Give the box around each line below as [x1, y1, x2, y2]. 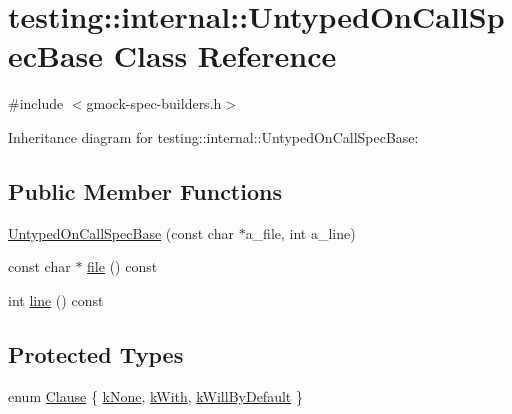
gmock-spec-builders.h [86, 93, 222, 114]
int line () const [8, 289, 104, 310]
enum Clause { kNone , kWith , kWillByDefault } [8, 385, 303, 406]
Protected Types [8, 338, 184, 369]
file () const [87, 256, 158, 277]
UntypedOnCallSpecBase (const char [8, 222, 234, 243]
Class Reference [113, 35, 337, 76]
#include [8, 93, 64, 114]
